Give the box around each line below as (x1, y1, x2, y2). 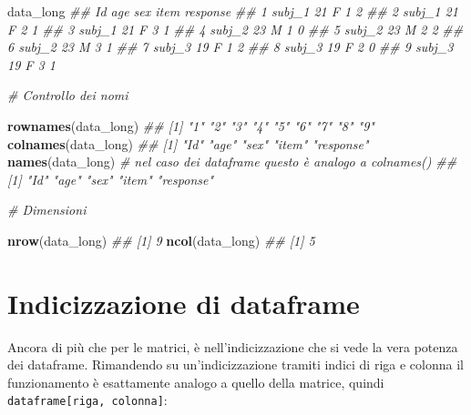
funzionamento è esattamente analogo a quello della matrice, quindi (7, 372, 384, 391)
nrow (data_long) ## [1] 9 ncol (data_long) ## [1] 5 (7, 230, 315, 249)
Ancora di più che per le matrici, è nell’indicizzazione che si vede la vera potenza (7, 337, 458, 356)
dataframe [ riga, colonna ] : (7, 390, 168, 410)
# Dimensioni (7, 200, 87, 219)
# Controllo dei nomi (7, 86, 128, 105)
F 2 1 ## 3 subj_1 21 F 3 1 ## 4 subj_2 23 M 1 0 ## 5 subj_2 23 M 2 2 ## (7, 19, 464, 38)
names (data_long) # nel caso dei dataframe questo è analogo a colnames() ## (7, 152, 457, 171)
